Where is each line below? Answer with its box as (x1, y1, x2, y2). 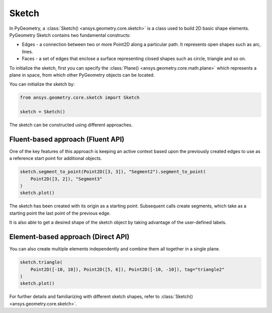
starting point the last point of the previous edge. (9, 210, 111, 216)
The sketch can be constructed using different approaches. (9, 122, 133, 128)
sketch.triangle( (20, 259, 63, 265)
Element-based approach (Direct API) (9, 233, 129, 241)
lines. (22, 48, 33, 55)
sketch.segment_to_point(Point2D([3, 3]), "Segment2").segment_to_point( (20, 169, 206, 175)
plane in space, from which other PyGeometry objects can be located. (9, 72, 155, 78)
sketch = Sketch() (20, 109, 65, 115)
